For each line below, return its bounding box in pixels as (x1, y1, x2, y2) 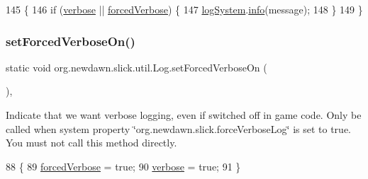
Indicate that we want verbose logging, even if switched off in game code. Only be (6, 108, 362, 122)
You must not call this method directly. (6, 135, 177, 150)
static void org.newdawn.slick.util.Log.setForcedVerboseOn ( (6, 59, 267, 74)
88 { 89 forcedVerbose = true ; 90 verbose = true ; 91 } (6, 158, 241, 173)
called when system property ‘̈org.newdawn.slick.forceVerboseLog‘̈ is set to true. (6, 121, 351, 136)
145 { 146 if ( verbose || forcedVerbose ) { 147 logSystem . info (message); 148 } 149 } (6, 2, 363, 16)
